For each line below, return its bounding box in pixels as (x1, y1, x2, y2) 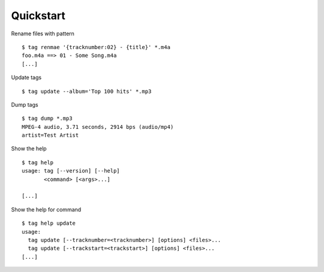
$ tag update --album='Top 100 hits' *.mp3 (22, 87, 152, 95)
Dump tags (11, 101, 38, 108)
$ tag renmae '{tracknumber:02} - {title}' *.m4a (22, 44, 171, 50)
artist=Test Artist (22, 132, 79, 139)
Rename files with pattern (11, 30, 75, 37)
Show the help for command (11, 205, 82, 213)
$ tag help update (22, 220, 76, 227)
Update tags (11, 74, 42, 81)
